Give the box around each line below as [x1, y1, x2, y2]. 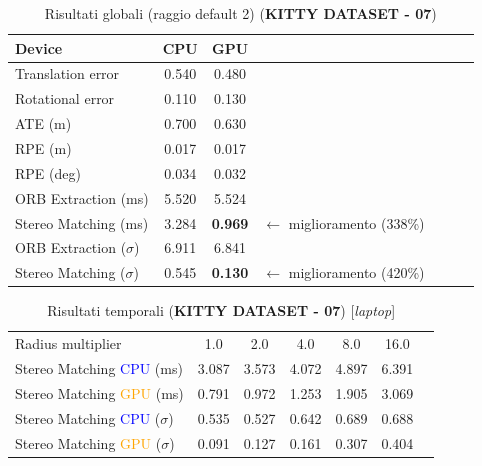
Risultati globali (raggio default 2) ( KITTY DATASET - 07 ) [44, 3, 437, 23]
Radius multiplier [15, 333, 122, 354]
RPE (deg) [15, 162, 81, 183]
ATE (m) [15, 113, 72, 134]
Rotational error [15, 88, 115, 109]
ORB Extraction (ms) [15, 187, 149, 208]
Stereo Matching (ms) [15, 212, 149, 233]
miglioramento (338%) [288, 212, 425, 233]
